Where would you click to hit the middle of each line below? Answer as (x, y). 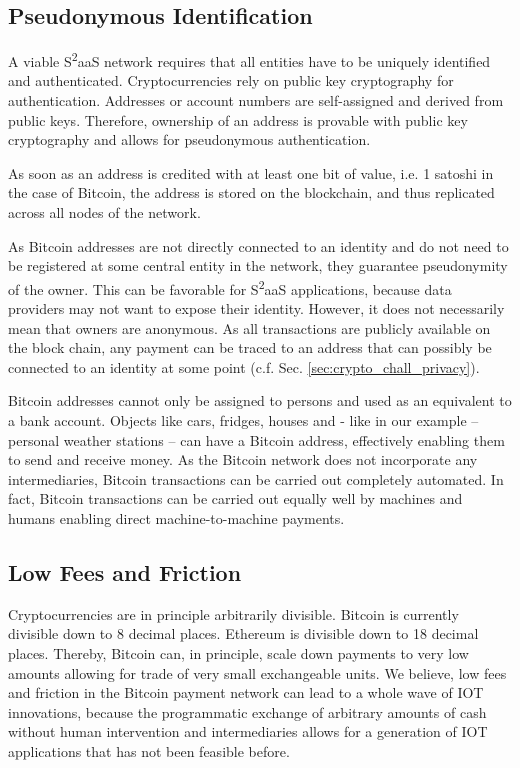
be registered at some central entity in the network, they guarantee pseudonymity (258, 265)
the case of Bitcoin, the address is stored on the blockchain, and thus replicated (251, 192)
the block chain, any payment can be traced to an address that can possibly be (250, 347)
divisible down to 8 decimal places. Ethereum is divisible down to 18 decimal (243, 633)
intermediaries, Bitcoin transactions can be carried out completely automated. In (256, 478)
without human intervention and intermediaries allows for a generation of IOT (248, 731)
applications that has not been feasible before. (149, 750)
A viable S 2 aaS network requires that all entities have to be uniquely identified (249, 59)
